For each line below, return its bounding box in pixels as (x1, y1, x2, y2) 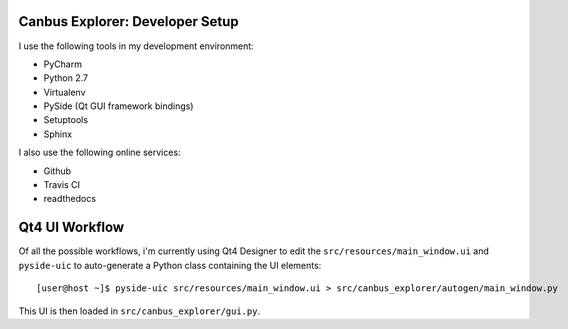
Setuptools (43, 114, 89, 126)
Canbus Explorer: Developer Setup (18, 13, 239, 30)
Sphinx (43, 128, 73, 140)
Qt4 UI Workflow (18, 219, 125, 236)
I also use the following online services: (18, 146, 181, 159)
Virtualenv (43, 86, 86, 98)
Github (43, 165, 72, 177)
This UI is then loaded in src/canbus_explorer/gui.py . (18, 305, 260, 317)
